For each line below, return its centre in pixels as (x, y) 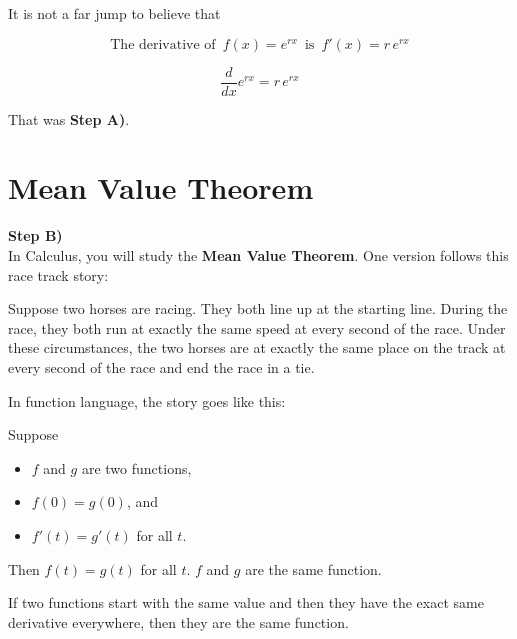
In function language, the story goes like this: (147, 400)
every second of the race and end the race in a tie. (161, 366)
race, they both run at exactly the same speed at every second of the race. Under (257, 327)
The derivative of (163, 44)
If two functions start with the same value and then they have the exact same (246, 602)
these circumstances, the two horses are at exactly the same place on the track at (257, 347)
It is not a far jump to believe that (114, 13)
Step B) (35, 235)
